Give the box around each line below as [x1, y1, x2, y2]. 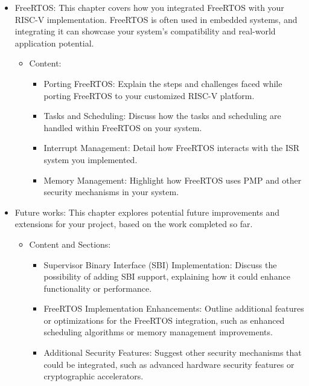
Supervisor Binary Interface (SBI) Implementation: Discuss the [43, 258, 277, 271]
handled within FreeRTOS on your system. [43, 121, 202, 133]
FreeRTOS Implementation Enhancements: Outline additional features [43, 302, 304, 315]
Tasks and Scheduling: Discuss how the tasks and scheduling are [43, 109, 281, 122]
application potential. [14, 36, 94, 49]
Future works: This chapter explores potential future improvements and [14, 205, 280, 218]
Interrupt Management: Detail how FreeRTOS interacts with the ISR [43, 141, 300, 154]
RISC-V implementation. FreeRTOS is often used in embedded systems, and [14, 13, 298, 25]
